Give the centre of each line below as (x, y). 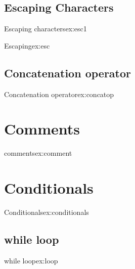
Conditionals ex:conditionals (47, 212)
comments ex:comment (38, 153)
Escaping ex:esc (27, 45)
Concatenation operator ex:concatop (59, 94)
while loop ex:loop (31, 260)
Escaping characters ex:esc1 (46, 29)
